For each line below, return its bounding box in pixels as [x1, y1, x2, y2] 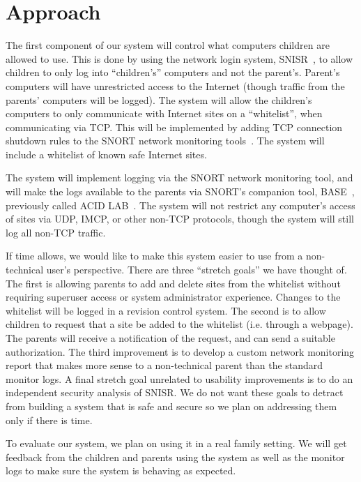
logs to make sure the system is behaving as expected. [6, 463, 236, 478]
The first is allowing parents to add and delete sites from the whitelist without [6, 276, 341, 290]
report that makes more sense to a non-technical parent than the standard [6, 358, 323, 372]
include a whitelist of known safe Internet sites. [6, 146, 207, 161]
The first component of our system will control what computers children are [6, 38, 330, 52]
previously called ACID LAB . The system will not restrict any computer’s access [6, 197, 355, 212]
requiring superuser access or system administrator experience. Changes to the [6, 289, 341, 304]
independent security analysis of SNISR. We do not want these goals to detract [6, 385, 344, 400]
